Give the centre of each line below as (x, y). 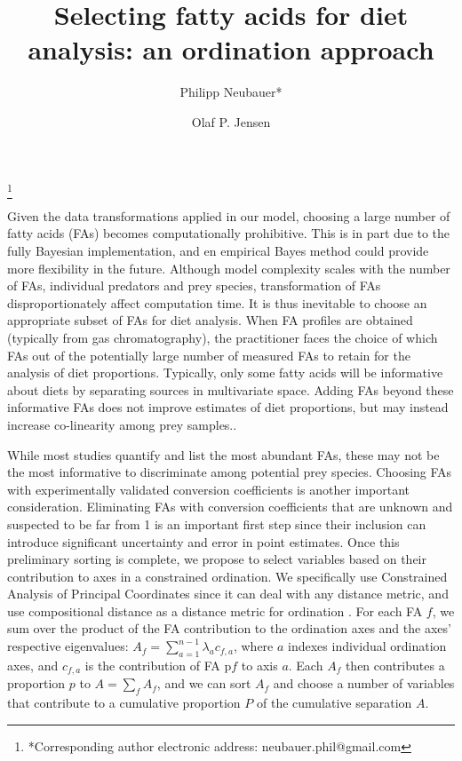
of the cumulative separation (334, 703)
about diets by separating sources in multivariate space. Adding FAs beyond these (231, 389)
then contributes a (395, 665)
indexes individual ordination (367, 646)
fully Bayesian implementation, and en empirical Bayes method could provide (218, 251)
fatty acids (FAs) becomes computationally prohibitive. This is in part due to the (229, 233)
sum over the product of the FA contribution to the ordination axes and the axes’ (229, 628)
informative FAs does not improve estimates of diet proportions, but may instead (228, 407)
